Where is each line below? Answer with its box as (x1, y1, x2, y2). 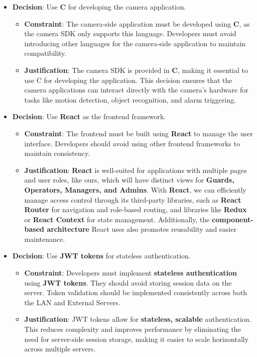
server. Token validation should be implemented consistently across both (24, 287, 247, 298)
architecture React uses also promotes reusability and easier (47, 224, 237, 234)
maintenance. (24, 233, 65, 244)
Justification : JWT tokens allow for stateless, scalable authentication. (24, 314, 251, 324)
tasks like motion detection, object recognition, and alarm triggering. (24, 94, 236, 105)
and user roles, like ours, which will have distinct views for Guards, (24, 174, 234, 185)
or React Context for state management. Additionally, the (24, 214, 210, 224)
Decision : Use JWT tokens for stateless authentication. (12, 250, 191, 261)
